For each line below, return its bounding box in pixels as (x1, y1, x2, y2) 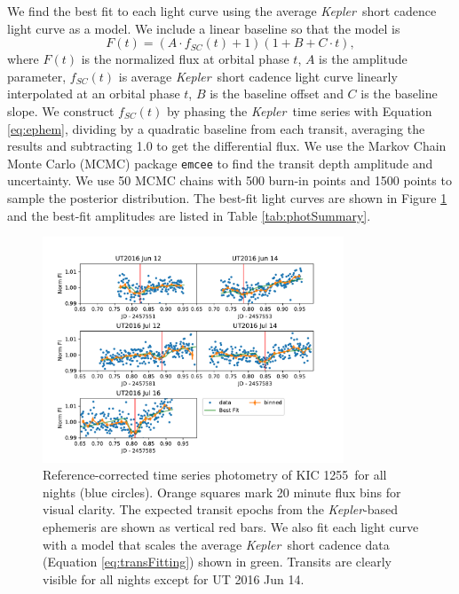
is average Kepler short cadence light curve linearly (118, 66, 398, 85)
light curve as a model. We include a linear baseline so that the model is (7, 19, 400, 37)
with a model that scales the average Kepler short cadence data (43, 535, 390, 553)
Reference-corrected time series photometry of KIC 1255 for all (43, 465, 387, 484)
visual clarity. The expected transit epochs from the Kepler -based (43, 500, 399, 519)
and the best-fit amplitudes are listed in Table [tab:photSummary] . (7, 206, 371, 224)
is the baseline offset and (210, 84, 344, 103)
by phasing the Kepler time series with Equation (166, 101, 432, 120)
